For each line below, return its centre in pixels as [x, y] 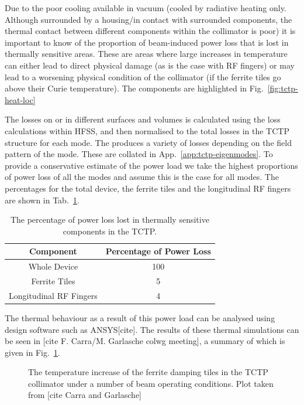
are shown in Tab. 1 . [42, 200]
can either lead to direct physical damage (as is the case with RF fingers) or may [150, 65]
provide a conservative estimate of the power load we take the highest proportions [151, 165]
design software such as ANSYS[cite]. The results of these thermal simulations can [152, 329]
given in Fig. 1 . [32, 352]
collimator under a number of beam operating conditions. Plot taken [151, 383]
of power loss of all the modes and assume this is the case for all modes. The [142, 177]
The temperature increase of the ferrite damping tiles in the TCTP [148, 372]
